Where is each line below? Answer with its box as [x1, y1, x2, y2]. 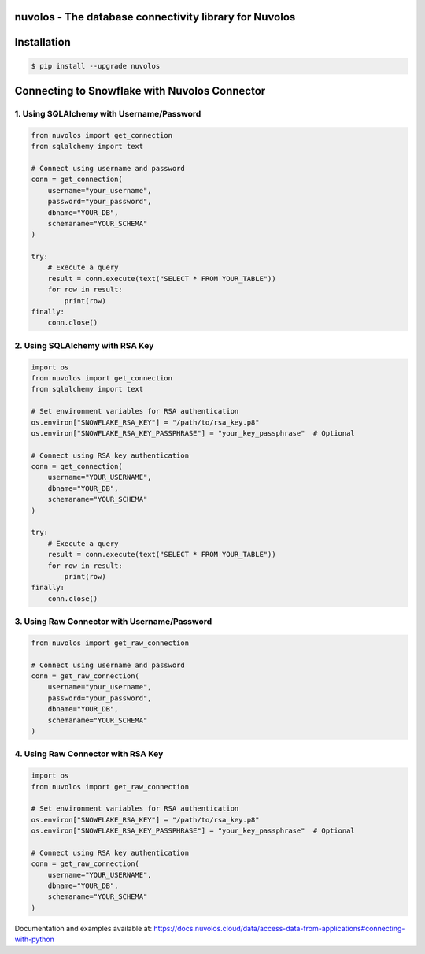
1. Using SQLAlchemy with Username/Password [14, 109, 201, 119]
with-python [14, 934, 55, 945]
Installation [14, 35, 71, 49]
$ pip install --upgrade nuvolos [31, 61, 161, 70]
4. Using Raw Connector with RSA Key [14, 748, 164, 759]
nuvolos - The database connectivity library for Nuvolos [14, 10, 296, 24]
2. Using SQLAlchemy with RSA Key [14, 340, 154, 351]
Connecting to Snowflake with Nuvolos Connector [14, 84, 266, 98]
